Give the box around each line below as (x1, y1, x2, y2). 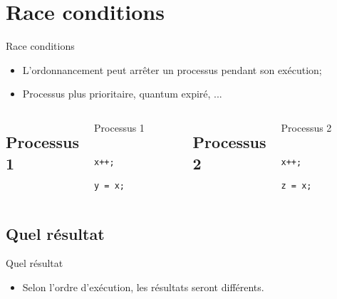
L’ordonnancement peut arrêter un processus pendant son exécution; (22, 62, 322, 77)
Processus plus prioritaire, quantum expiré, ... (22, 86, 222, 101)
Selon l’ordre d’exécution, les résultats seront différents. (22, 279, 264, 294)
